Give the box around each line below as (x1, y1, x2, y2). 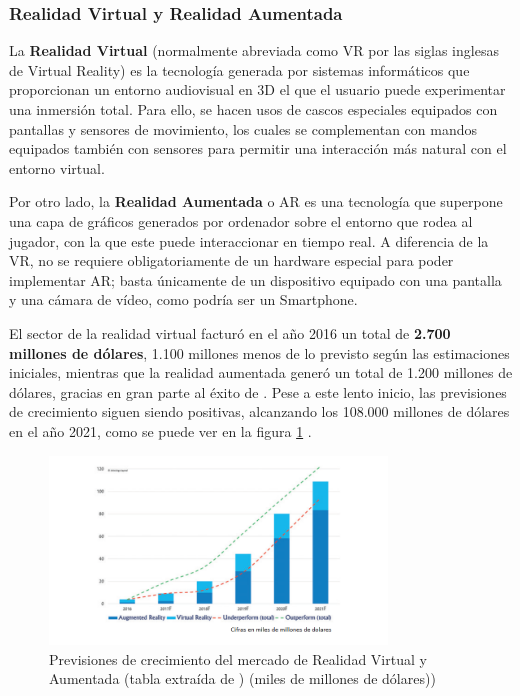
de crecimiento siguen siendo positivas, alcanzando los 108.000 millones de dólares (9, 401, 510, 422)
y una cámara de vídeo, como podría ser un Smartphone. (9, 289, 358, 310)
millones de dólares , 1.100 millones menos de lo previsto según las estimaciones (9, 342, 510, 363)
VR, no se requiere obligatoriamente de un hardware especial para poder (9, 250, 454, 271)
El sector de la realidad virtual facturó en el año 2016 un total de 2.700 (9, 322, 451, 343)
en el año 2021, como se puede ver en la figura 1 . (9, 420, 312, 441)
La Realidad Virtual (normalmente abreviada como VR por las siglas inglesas (9, 40, 499, 61)
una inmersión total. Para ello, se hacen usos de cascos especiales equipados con (9, 99, 498, 119)
